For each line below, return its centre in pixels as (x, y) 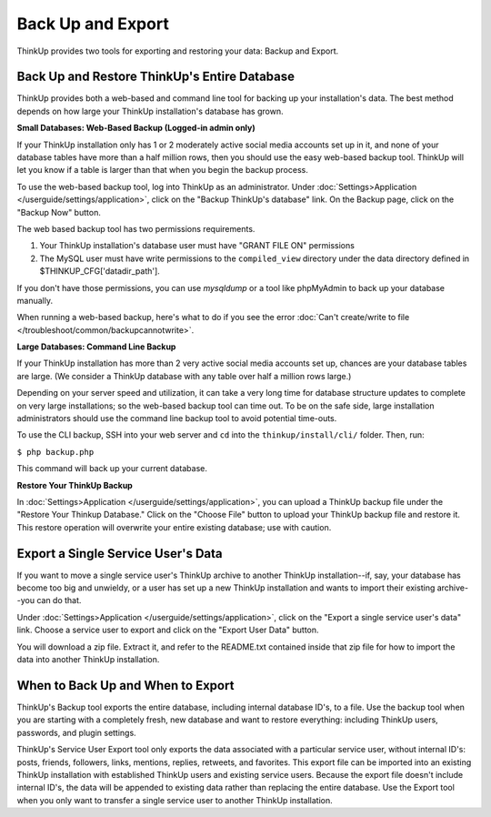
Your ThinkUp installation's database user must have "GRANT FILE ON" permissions (197, 246)
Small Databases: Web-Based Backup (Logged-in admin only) (136, 128)
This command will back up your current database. (112, 469)
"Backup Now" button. (59, 212)
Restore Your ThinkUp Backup (75, 485)
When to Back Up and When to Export (125, 686)
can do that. (59, 600)
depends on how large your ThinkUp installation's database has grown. (150, 111)
